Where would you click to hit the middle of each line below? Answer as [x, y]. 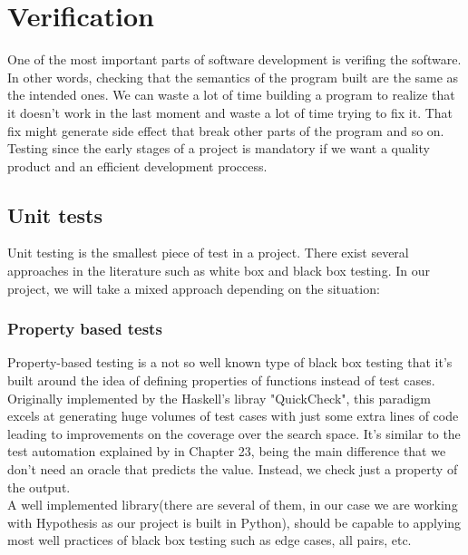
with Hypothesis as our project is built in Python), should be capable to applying [234, 522]
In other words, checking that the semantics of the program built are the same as [233, 77]
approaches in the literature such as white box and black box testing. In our [219, 271]
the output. [39, 487]
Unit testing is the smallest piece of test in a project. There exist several [208, 253]
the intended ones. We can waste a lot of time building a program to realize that [231, 95]
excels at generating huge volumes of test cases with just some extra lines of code [233, 416]
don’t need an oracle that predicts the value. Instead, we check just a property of [233, 469]
